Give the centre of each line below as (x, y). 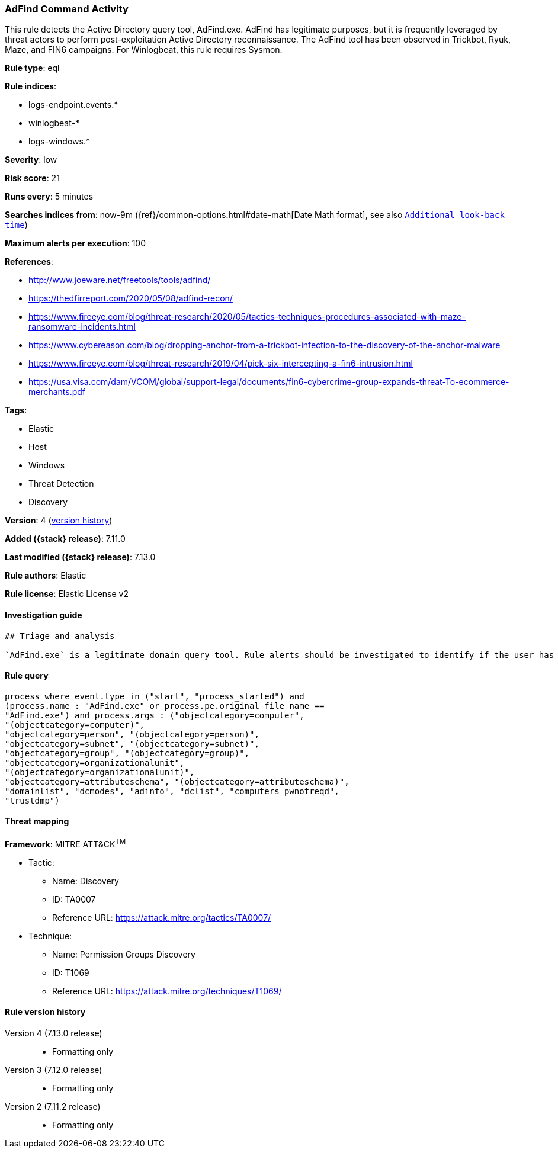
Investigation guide (44, 615)
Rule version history (45, 1012)
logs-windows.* (59, 142)
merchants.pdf (57, 392)
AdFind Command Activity (67, 9)
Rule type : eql (32, 68)
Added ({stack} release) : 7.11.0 (65, 539)
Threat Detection (61, 484)
